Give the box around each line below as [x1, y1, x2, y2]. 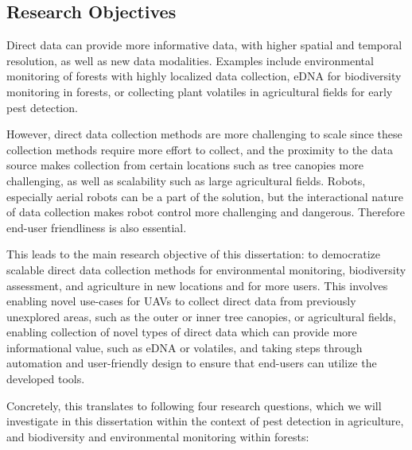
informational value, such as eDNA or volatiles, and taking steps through [6, 339, 363, 355]
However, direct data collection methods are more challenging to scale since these [6, 126, 402, 142]
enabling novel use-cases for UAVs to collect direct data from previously [6, 293, 356, 309]
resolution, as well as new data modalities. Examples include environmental [6, 52, 374, 68]
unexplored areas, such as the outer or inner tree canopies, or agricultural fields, [6, 308, 396, 324]
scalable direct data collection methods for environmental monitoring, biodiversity [6, 261, 406, 277]
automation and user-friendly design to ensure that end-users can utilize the [6, 355, 377, 371]
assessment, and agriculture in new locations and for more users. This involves [6, 277, 388, 293]
